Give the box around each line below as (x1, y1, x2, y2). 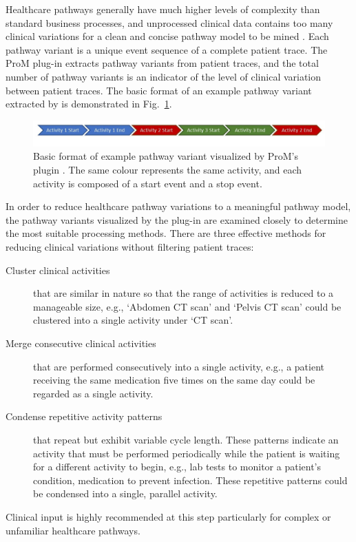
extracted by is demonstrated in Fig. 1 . (6, 96, 172, 111)
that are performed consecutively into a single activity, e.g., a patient (33, 359, 324, 373)
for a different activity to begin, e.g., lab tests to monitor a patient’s (33, 459, 322, 474)
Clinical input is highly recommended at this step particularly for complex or (6, 509, 331, 523)
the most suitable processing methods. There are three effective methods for (6, 226, 326, 240)
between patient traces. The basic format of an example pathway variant (6, 83, 312, 97)
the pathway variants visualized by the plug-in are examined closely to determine (6, 212, 348, 227)
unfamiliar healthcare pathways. (6, 523, 140, 537)
